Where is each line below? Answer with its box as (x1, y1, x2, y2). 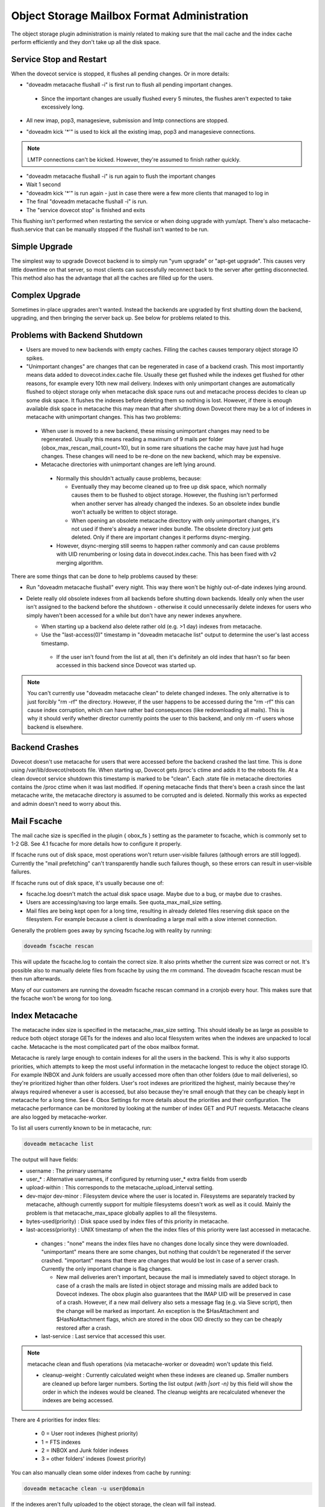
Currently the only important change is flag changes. (41, 1265, 172, 1272)
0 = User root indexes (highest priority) (41, 1430, 138, 1437)
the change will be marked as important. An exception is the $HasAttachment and (56, 1307, 259, 1314)
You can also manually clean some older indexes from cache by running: (11, 1468, 191, 1476)
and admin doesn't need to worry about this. (11, 800, 122, 807)
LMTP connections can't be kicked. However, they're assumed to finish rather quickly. (27, 156, 241, 163)
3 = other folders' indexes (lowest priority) (41, 1455, 146, 1462)
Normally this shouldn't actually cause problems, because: (56, 474, 202, 482)
